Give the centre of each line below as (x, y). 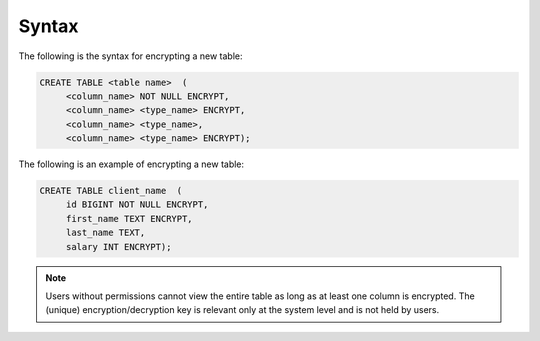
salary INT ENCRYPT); (118, 246)
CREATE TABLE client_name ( (111, 191)
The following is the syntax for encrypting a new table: (130, 56)
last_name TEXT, (105, 233)
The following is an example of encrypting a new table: (131, 164)
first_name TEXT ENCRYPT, (129, 218)
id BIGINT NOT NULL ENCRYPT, (137, 204)
